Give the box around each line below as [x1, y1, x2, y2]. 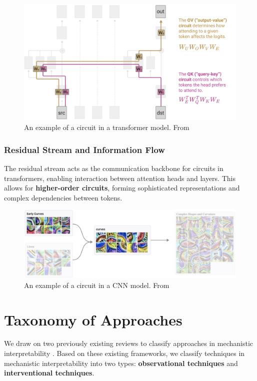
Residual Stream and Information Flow [4, 143, 165, 155]
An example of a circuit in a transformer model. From [24, 122, 189, 132]
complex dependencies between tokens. [4, 192, 122, 202]
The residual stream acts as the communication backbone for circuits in [4, 163, 223, 173]
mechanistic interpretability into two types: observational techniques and [4, 357, 238, 368]
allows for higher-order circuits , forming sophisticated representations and [4, 182, 240, 193]
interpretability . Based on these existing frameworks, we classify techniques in [4, 348, 245, 358]
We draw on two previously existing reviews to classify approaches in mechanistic [4, 338, 253, 348]
